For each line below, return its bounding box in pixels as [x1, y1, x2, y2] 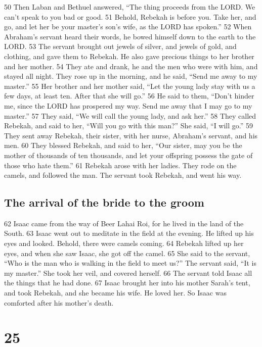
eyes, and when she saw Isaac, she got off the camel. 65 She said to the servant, [4, 247, 250, 258]
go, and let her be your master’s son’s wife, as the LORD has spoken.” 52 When [4, 21, 252, 32]
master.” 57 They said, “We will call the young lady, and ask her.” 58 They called [4, 110, 256, 121]
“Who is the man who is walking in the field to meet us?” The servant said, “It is [4, 258, 256, 268]
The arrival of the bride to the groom [4, 194, 204, 210]
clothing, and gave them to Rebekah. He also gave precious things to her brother [4, 51, 254, 61]
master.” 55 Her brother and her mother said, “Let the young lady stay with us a [4, 80, 255, 91]
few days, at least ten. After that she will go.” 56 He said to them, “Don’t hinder [4, 90, 254, 101]
